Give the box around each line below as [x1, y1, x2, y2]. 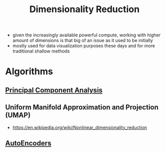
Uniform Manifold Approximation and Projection [5, 103, 159, 112]
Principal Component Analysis [5, 86, 103, 94]
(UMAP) [5, 111, 31, 120]
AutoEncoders [5, 139, 52, 147]
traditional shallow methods [12, 48, 70, 54]
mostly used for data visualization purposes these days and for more [12, 43, 155, 49]
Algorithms [5, 66, 53, 77]
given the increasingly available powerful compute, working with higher [12, 32, 161, 38]
